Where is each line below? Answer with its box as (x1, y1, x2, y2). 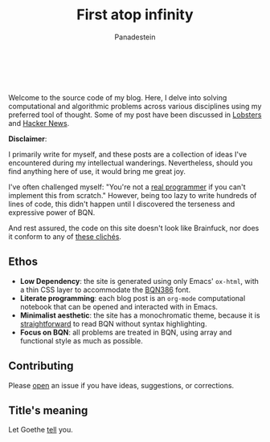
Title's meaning (8, 403, 88, 417)
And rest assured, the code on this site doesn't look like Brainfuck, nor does (8, 223, 260, 233)
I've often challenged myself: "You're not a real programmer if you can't (8, 182, 247, 192)
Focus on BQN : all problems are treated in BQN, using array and (19, 327, 232, 337)
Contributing (8, 359, 74, 373)
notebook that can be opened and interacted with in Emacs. (19, 302, 219, 311)
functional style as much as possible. (19, 335, 143, 346)
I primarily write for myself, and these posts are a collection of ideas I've (8, 149, 247, 159)
